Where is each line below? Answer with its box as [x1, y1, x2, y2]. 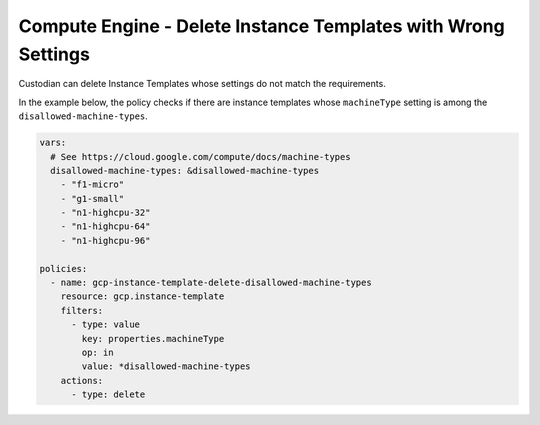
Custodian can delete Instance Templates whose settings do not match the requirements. [18, 78, 387, 90]
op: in [81, 346, 114, 358]
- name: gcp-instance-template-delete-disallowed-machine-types [50, 277, 372, 289]
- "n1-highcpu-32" [60, 207, 151, 219]
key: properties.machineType [81, 333, 225, 344]
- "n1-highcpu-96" [60, 235, 151, 246]
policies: [39, 263, 88, 274]
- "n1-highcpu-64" [60, 221, 151, 232]
